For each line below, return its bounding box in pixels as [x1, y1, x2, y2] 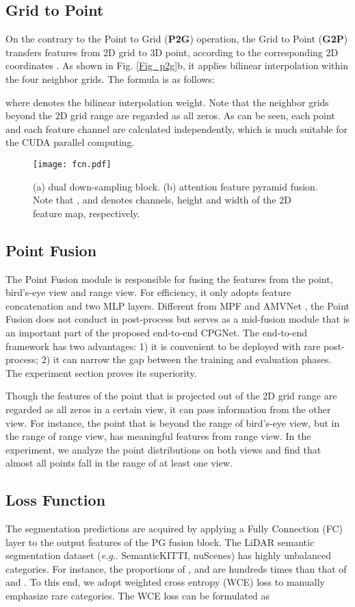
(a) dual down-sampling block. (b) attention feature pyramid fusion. [33, 179, 318, 193]
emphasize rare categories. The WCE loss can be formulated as [5, 589, 270, 603]
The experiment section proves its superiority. [5, 365, 197, 380]
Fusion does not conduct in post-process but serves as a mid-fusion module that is [5, 312, 350, 326]
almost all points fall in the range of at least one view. [5, 456, 233, 470]
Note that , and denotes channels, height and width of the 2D [33, 193, 291, 207]
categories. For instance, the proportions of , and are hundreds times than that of [5, 561, 347, 575]
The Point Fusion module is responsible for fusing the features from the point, [5, 271, 333, 286]
